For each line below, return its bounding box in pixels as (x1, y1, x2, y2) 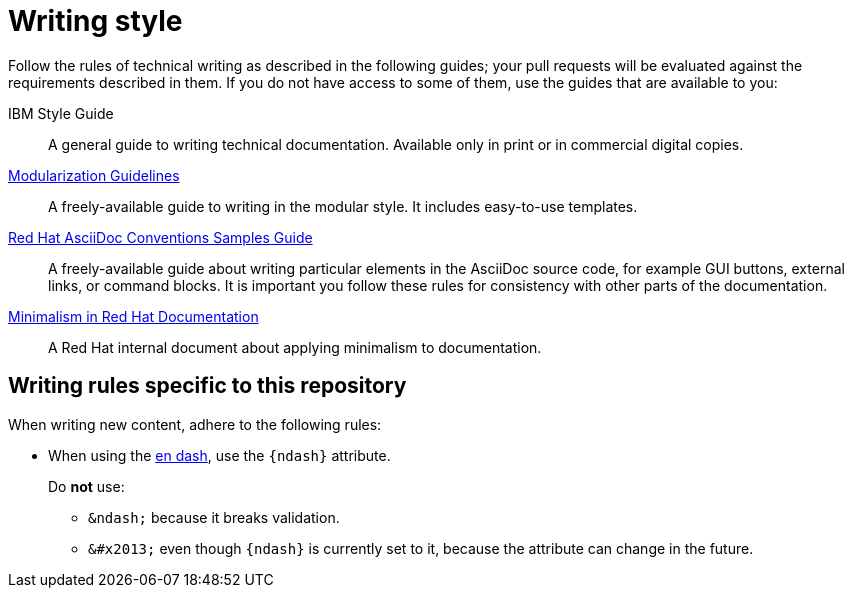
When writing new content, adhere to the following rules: (8, 415, 382, 433)
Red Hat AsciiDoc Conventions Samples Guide (8, 228, 313, 246)
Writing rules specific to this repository (8, 373, 407, 399)
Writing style (8, 4, 183, 38)
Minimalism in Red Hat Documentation (8, 307, 259, 325)
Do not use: (48, 477, 125, 495)
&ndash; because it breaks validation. (88, 508, 340, 526)
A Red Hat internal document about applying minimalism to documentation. (48, 338, 542, 356)
